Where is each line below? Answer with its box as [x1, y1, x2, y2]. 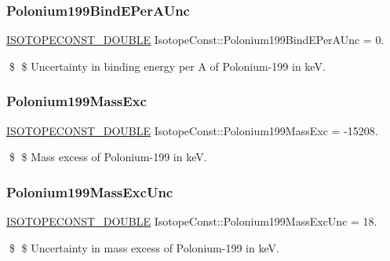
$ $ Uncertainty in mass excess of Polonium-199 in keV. [9, 239, 279, 255]
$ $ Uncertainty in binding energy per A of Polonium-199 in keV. [9, 57, 326, 74]
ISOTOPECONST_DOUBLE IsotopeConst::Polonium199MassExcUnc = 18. [6, 213, 377, 230]
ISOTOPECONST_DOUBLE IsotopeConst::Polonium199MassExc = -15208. [6, 122, 378, 138]
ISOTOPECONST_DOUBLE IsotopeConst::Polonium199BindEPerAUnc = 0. [6, 31, 385, 48]
